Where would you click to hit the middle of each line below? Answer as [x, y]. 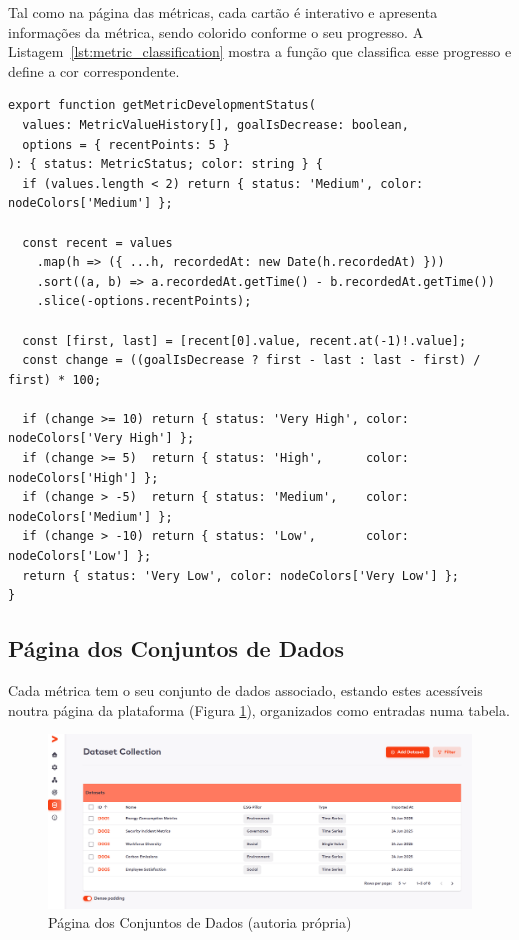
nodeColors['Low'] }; [80, 556]
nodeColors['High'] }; [83, 477]
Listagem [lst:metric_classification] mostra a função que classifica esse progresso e [260, 51]
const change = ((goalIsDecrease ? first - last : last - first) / [251, 360]
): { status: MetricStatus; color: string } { [165, 164]
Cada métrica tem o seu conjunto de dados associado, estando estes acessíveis [245, 690]
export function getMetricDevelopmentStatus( [162, 105]
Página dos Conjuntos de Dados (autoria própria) [200, 922]
